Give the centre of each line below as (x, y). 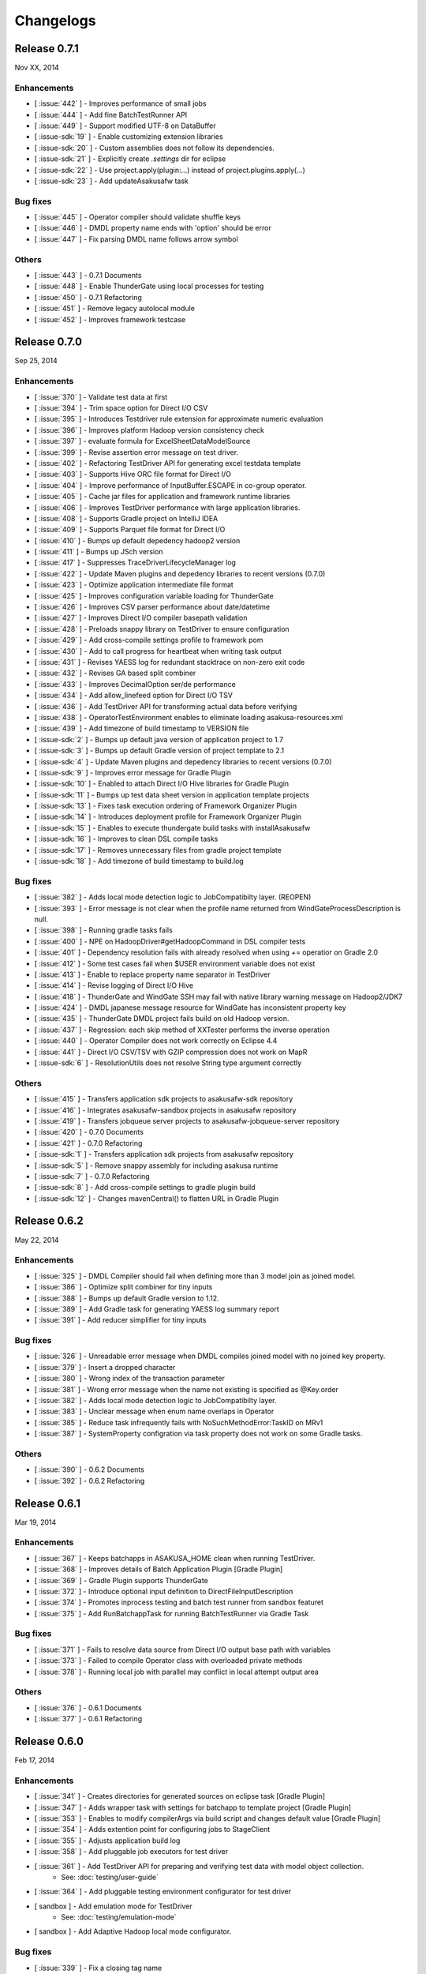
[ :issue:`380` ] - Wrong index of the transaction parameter (129, 1379)
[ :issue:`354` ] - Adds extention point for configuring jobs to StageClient (152, 1830)
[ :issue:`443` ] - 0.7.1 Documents (88, 275)
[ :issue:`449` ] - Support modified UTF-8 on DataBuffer (125, 126)
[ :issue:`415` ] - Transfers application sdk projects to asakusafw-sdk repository (164, 1099)
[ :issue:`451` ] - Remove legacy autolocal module (114, 309)
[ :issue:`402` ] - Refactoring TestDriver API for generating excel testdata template (168, 463)
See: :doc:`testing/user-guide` (110, 1877)
